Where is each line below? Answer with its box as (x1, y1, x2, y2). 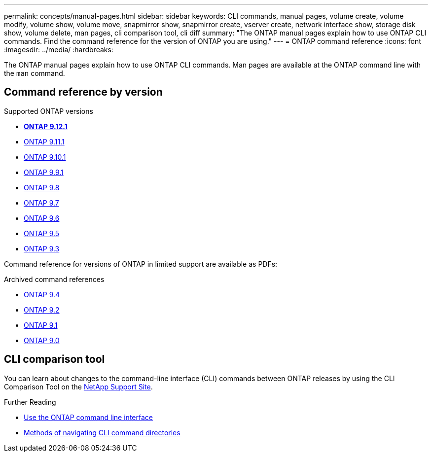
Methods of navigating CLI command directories (24, 428, 180, 437)
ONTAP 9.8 (24, 183, 60, 192)
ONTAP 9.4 (24, 290, 60, 299)
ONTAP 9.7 (24, 198, 59, 207)
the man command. (4, 69, 65, 77)
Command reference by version (4, 86, 163, 99)
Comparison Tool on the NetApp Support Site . (4, 382, 153, 391)
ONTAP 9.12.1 (24, 122, 68, 131)
